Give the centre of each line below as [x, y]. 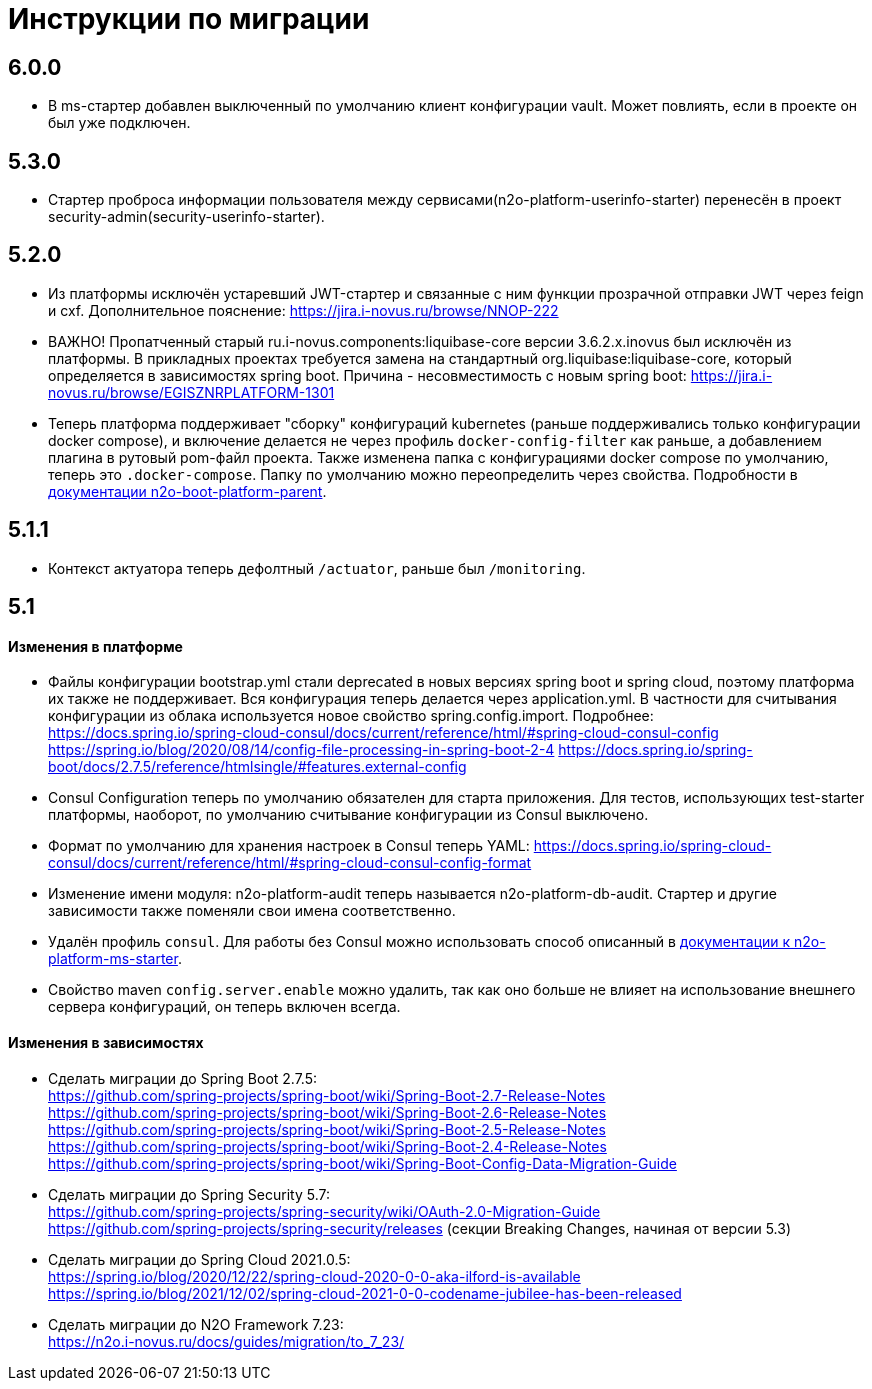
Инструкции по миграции [189, 19]
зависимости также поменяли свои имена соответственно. [252, 911]
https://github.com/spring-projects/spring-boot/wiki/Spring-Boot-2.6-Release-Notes [327, 1112]
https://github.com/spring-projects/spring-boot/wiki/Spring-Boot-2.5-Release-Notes [327, 1129]
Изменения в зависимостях [106, 1042]
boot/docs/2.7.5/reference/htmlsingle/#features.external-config [257, 767]
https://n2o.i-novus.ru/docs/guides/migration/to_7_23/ [226, 1341]
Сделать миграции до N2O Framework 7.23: [196, 1324]
